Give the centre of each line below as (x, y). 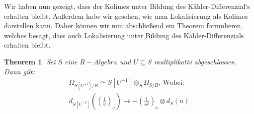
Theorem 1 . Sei (30, 61)
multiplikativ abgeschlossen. (196, 61)
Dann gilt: (19, 71)
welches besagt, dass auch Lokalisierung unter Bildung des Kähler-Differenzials (124, 35)
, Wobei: (171, 83)
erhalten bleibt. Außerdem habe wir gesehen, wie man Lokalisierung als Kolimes (126, 16)
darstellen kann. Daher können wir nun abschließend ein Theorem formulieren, (124, 26)
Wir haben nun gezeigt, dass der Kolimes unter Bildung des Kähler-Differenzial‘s (127, 6)
